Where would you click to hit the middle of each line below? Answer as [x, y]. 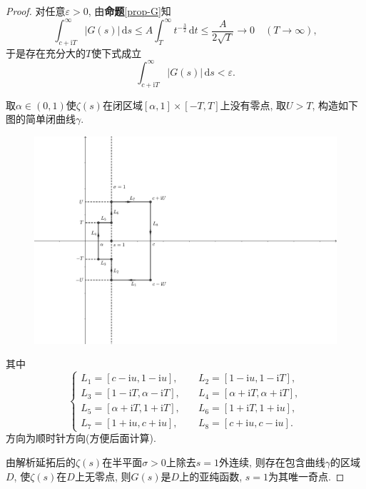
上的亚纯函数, [211, 476]
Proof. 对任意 [36, 11]
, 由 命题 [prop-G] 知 [129, 11]
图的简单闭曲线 [41, 119]
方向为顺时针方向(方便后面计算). [81, 438]
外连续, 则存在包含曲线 [272, 462]
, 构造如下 [335, 105]
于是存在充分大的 [46, 52]
